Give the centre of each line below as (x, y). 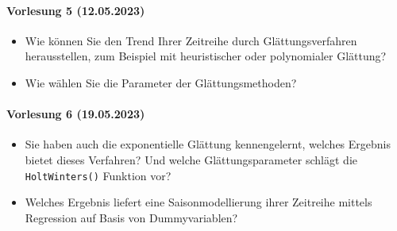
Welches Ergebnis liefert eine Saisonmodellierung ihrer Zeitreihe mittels (198, 202)
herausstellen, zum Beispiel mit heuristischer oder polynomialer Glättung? (206, 56)
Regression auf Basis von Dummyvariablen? (131, 217)
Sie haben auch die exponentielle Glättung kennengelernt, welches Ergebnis (208, 144)
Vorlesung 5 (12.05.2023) (76, 10)
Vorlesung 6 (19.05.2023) (76, 114)
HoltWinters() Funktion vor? (98, 175)
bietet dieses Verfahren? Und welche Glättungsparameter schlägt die (191, 159)
